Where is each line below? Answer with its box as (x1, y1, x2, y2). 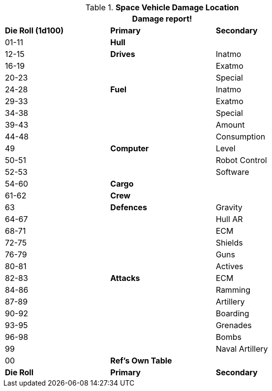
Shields (215, 238, 243, 248)
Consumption (215, 132, 266, 141)
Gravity (215, 202, 242, 212)
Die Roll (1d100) (5, 26, 64, 35)
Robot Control (215, 155, 267, 165)
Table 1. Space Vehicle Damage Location (85, 2, 239, 12)
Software (215, 167, 249, 177)
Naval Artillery (215, 344, 268, 354)
